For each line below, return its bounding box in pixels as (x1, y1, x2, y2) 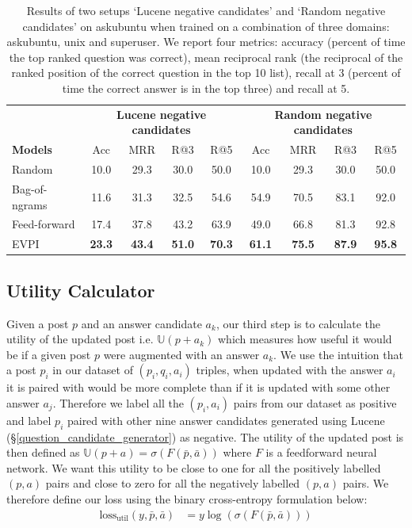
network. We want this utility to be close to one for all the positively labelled (6, 459, 381, 476)
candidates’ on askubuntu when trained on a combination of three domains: (22, 17, 390, 34)
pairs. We (342, 475, 389, 492)
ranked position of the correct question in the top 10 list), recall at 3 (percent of (11, 64, 401, 81)
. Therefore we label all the (52, 394, 184, 411)
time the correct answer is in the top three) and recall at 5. (62, 79, 350, 96)
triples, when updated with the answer (196, 362, 383, 378)
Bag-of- (12, 180, 48, 197)
